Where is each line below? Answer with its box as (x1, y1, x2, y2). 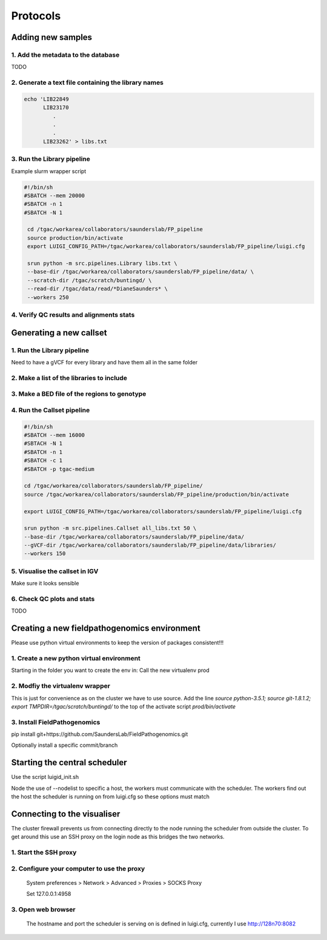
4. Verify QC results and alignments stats (11, 311, 135, 319)
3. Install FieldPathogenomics (11, 718, 101, 726)
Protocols (11, 9, 61, 22)
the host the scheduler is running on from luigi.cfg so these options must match (11, 793, 210, 800)
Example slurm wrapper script (11, 167, 87, 175)
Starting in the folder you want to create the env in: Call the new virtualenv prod (11, 666, 210, 674)
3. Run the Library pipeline (11, 155, 91, 163)
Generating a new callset (11, 327, 107, 338)
